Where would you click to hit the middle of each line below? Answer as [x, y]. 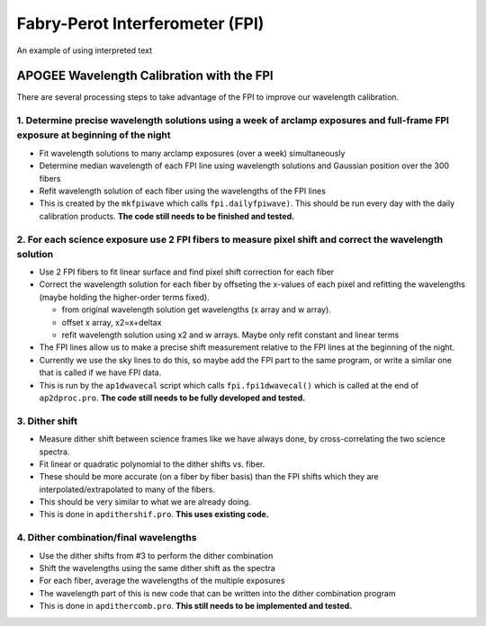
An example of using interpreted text [85, 50]
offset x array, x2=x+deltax [112, 322]
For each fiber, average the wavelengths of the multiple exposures [162, 581]
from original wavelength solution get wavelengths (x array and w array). [197, 309]
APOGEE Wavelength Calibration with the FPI [145, 76]
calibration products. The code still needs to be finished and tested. [167, 216]
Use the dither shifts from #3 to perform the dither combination [156, 555]
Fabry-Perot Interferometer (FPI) [140, 23]
